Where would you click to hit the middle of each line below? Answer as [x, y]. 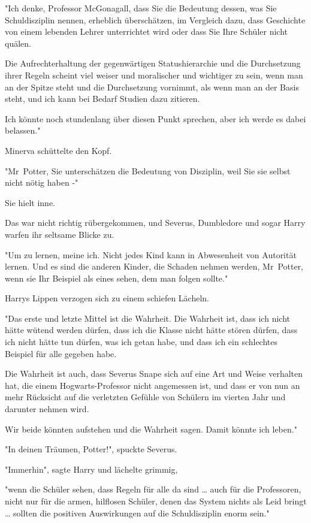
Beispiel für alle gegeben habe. [61, 353]
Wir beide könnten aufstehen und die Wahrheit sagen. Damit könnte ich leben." [151, 429]
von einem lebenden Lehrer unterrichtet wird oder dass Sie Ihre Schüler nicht [146, 31]
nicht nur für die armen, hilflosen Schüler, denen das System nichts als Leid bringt [156, 501]
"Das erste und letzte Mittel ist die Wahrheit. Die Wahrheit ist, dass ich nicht [147, 318]
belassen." [23, 130]
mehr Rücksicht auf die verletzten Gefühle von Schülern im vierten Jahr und [145, 397]
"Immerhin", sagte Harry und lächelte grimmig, [91, 469]
